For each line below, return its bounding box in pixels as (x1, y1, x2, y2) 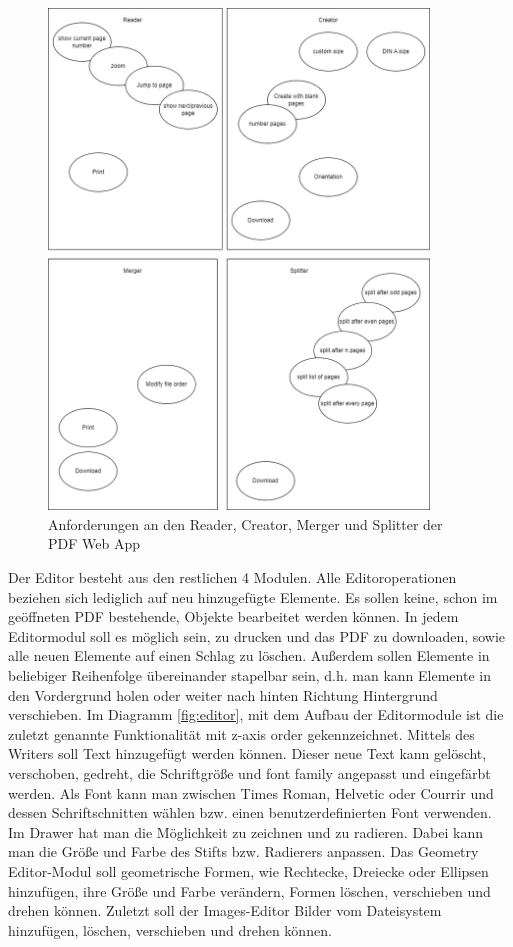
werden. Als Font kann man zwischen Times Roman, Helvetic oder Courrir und (8, 782, 494, 803)
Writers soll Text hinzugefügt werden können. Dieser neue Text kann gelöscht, (8, 743, 487, 764)
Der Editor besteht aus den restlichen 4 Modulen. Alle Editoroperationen (8, 567, 457, 588)
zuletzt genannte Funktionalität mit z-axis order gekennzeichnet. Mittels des (8, 723, 475, 744)
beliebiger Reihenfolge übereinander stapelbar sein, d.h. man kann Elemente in (8, 665, 491, 685)
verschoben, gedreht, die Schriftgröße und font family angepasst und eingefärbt (8, 762, 491, 783)
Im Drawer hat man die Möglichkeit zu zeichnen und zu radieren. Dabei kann (8, 821, 483, 842)
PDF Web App (48, 533, 140, 554)
